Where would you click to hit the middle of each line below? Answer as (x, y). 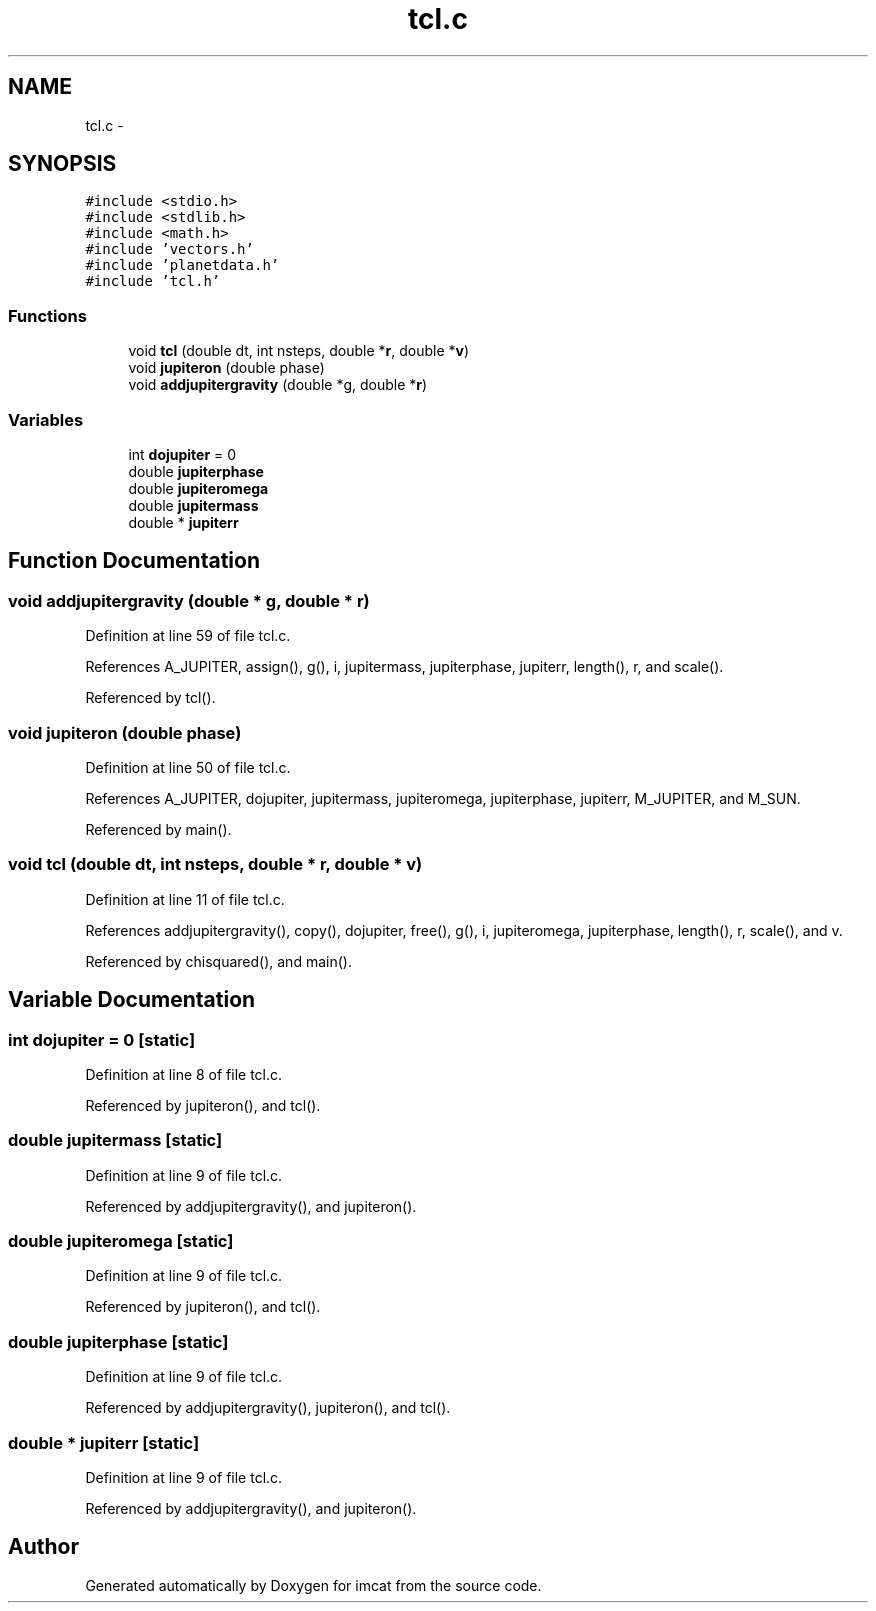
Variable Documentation (132, 1000)
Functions (47, 315)
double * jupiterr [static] (104, 1442)
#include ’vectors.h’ (169, 249)
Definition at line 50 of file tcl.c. (188, 767)
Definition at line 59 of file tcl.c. (188, 636)
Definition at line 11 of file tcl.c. (185, 899)
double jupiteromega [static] (121, 1241)
